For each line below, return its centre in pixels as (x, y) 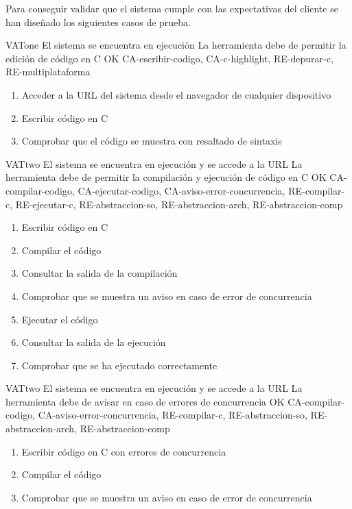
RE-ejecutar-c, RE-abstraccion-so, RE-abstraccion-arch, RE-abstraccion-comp (179, 204)
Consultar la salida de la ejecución (94, 342)
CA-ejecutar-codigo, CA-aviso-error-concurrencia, (181, 190)
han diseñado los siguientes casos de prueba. (98, 22)
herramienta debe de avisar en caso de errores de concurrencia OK (145, 401)
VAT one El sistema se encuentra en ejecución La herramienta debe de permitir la (176, 45)
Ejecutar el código (60, 319)
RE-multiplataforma (48, 72)
